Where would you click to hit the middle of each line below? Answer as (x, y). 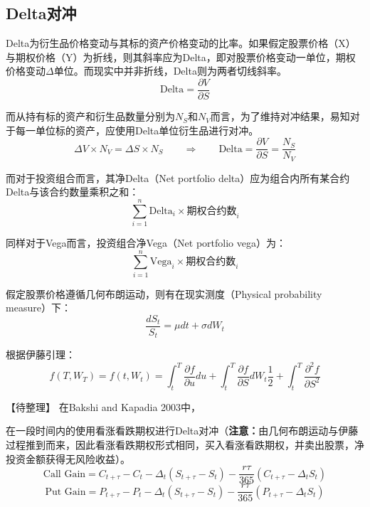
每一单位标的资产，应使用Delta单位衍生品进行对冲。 (137, 130)
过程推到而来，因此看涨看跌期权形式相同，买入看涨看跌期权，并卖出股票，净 (185, 445)
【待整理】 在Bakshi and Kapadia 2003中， (104, 406)
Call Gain (64, 474)
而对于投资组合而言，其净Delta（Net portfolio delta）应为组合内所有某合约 (178, 177)
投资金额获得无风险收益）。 (68, 458)
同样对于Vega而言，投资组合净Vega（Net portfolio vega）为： (146, 243)
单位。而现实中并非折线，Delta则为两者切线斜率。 (170, 71)
